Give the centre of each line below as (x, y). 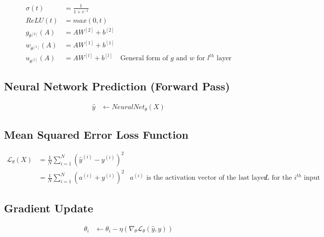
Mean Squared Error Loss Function (96, 134)
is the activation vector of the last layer (206, 178)
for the (282, 178)
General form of (144, 59)
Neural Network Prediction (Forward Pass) (117, 86)
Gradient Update (49, 208)
